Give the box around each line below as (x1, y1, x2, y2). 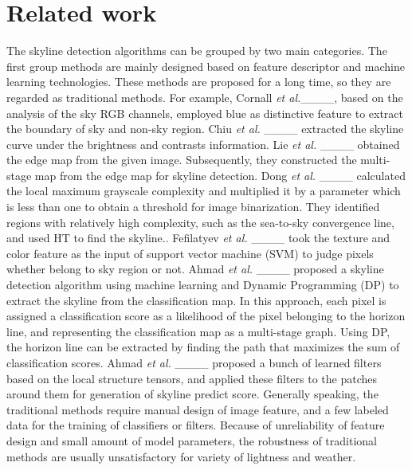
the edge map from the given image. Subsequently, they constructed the (6, 151, 357, 168)
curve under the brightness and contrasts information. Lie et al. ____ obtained (6, 135, 400, 152)
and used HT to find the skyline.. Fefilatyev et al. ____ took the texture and (6, 229, 390, 246)
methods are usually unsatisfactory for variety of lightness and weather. (6, 448, 356, 464)
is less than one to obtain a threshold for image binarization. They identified (6, 198, 380, 215)
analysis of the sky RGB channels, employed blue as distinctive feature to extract (6, 104, 403, 121)
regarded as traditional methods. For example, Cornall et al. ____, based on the (6, 88, 403, 105)
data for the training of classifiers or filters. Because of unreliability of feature (6, 417, 385, 433)
